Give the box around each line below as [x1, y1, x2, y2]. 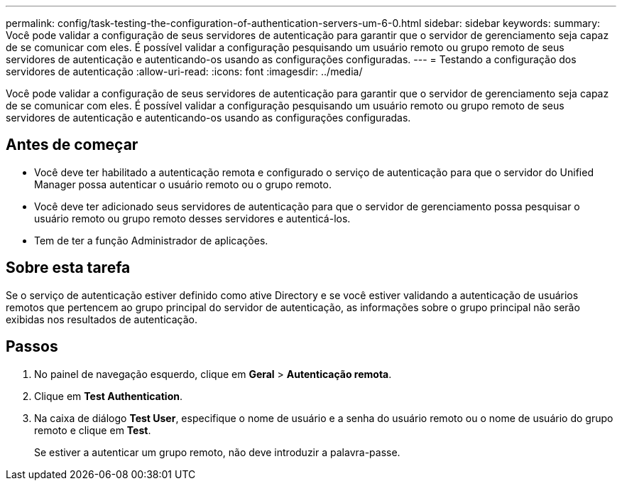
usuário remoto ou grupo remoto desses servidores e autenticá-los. [34, 212, 351, 225]
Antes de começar [6, 136, 138, 154]
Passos [6, 337, 58, 356]
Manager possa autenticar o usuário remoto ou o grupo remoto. [34, 178, 332, 190]
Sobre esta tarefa [6, 259, 131, 277]
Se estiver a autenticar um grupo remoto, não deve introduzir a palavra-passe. [34, 445, 400, 458]
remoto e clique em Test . [34, 423, 151, 436]
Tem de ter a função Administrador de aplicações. [34, 234, 268, 247]
